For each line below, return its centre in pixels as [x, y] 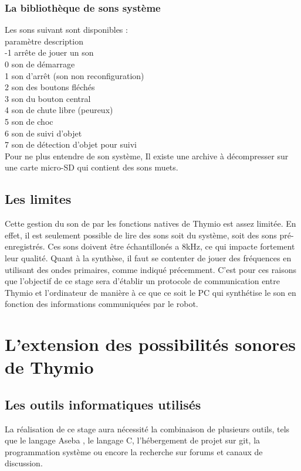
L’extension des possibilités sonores [150, 344]
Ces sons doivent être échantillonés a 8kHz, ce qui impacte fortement [171, 246]
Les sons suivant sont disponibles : [66, 30]
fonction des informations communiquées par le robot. [102, 304]
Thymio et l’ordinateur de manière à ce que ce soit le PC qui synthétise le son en [150, 292]
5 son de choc [29, 121]
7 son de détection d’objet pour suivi [71, 144]
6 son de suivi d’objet [43, 133]
